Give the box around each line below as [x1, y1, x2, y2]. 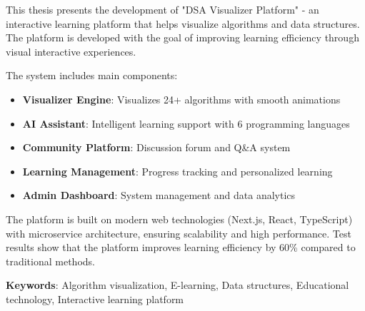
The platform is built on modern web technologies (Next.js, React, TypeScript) [6, 211, 353, 226]
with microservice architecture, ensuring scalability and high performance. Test [6, 225, 351, 240]
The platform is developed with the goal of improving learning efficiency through [6, 30, 359, 45]
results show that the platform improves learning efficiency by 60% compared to [6, 240, 356, 255]
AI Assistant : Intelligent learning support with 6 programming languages [22, 116, 350, 131]
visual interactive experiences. [6, 44, 136, 58]
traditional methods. [6, 253, 95, 268]
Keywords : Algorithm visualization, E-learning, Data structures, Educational [6, 277, 349, 292]
